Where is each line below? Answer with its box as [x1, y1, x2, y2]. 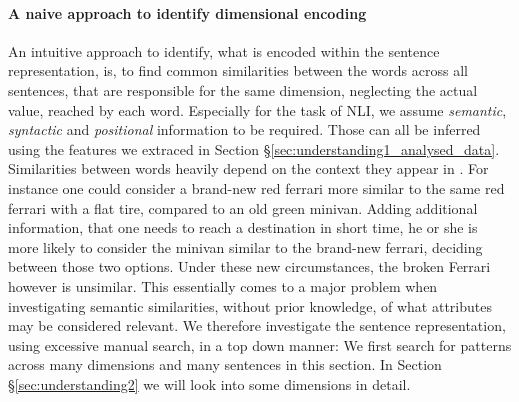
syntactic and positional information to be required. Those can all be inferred [8, 119, 481, 140]
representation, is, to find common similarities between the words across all [8, 60, 468, 81]
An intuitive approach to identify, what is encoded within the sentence [8, 40, 440, 61]
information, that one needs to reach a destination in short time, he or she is [8, 217, 478, 238]
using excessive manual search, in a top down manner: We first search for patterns [8, 334, 512, 355]
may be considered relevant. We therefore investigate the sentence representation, [8, 315, 506, 336]
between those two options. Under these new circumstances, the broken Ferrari [8, 256, 491, 277]
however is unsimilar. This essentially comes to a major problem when [8, 275, 438, 296]
